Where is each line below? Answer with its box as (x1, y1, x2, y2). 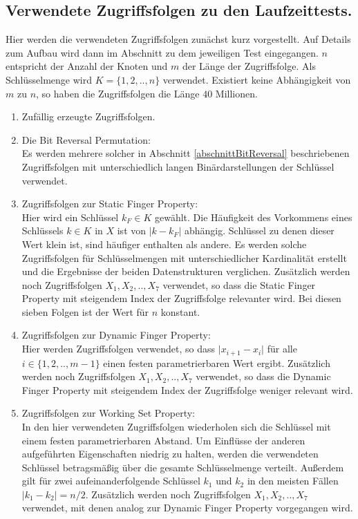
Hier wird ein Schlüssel (21, 209, 119, 224)
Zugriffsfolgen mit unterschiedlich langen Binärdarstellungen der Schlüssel (21, 159, 335, 173)
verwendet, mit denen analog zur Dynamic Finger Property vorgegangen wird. (21, 500, 353, 515)
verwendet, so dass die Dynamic (196, 369, 331, 384)
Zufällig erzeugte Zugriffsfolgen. (21, 109, 156, 124)
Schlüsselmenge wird (6, 72, 93, 86)
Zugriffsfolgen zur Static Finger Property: (21, 196, 198, 211)
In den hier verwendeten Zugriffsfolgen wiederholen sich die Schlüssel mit (21, 419, 331, 433)
